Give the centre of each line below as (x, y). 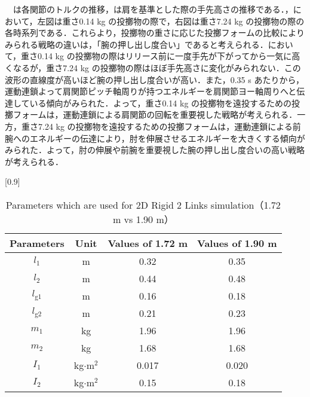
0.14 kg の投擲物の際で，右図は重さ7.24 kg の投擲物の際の (192, 21)
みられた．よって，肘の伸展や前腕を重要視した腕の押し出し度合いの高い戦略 (155, 150)
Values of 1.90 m (237, 243)
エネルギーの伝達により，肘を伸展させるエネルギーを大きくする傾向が (167, 138)
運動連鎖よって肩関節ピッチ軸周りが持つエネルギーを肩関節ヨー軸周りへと (151, 91)
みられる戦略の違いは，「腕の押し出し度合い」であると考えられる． (136, 44)
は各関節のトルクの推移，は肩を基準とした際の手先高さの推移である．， (153, 9)
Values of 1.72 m (148, 243)
